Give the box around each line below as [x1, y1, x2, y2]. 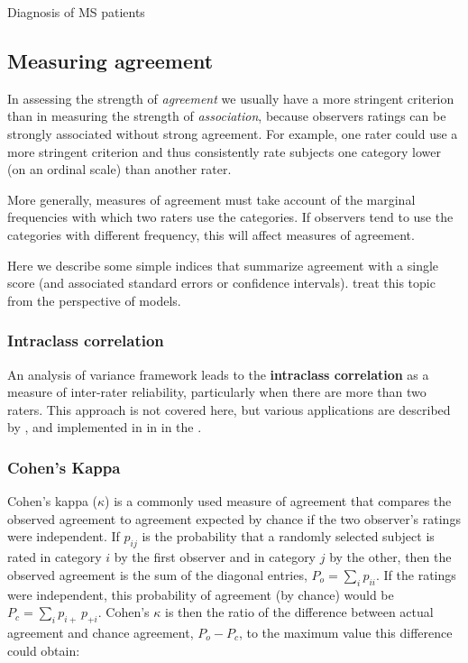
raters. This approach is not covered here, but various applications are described [7, 400, 451, 419]
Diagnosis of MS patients [7, 3, 145, 21]
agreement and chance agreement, [7, 622, 194, 641]
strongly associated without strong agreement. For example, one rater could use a [7, 124, 458, 143]
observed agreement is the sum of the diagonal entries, [7, 565, 307, 584]
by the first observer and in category [114, 548, 317, 566]
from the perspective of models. [7, 290, 181, 309]
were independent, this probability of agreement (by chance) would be [7, 585, 394, 603]
